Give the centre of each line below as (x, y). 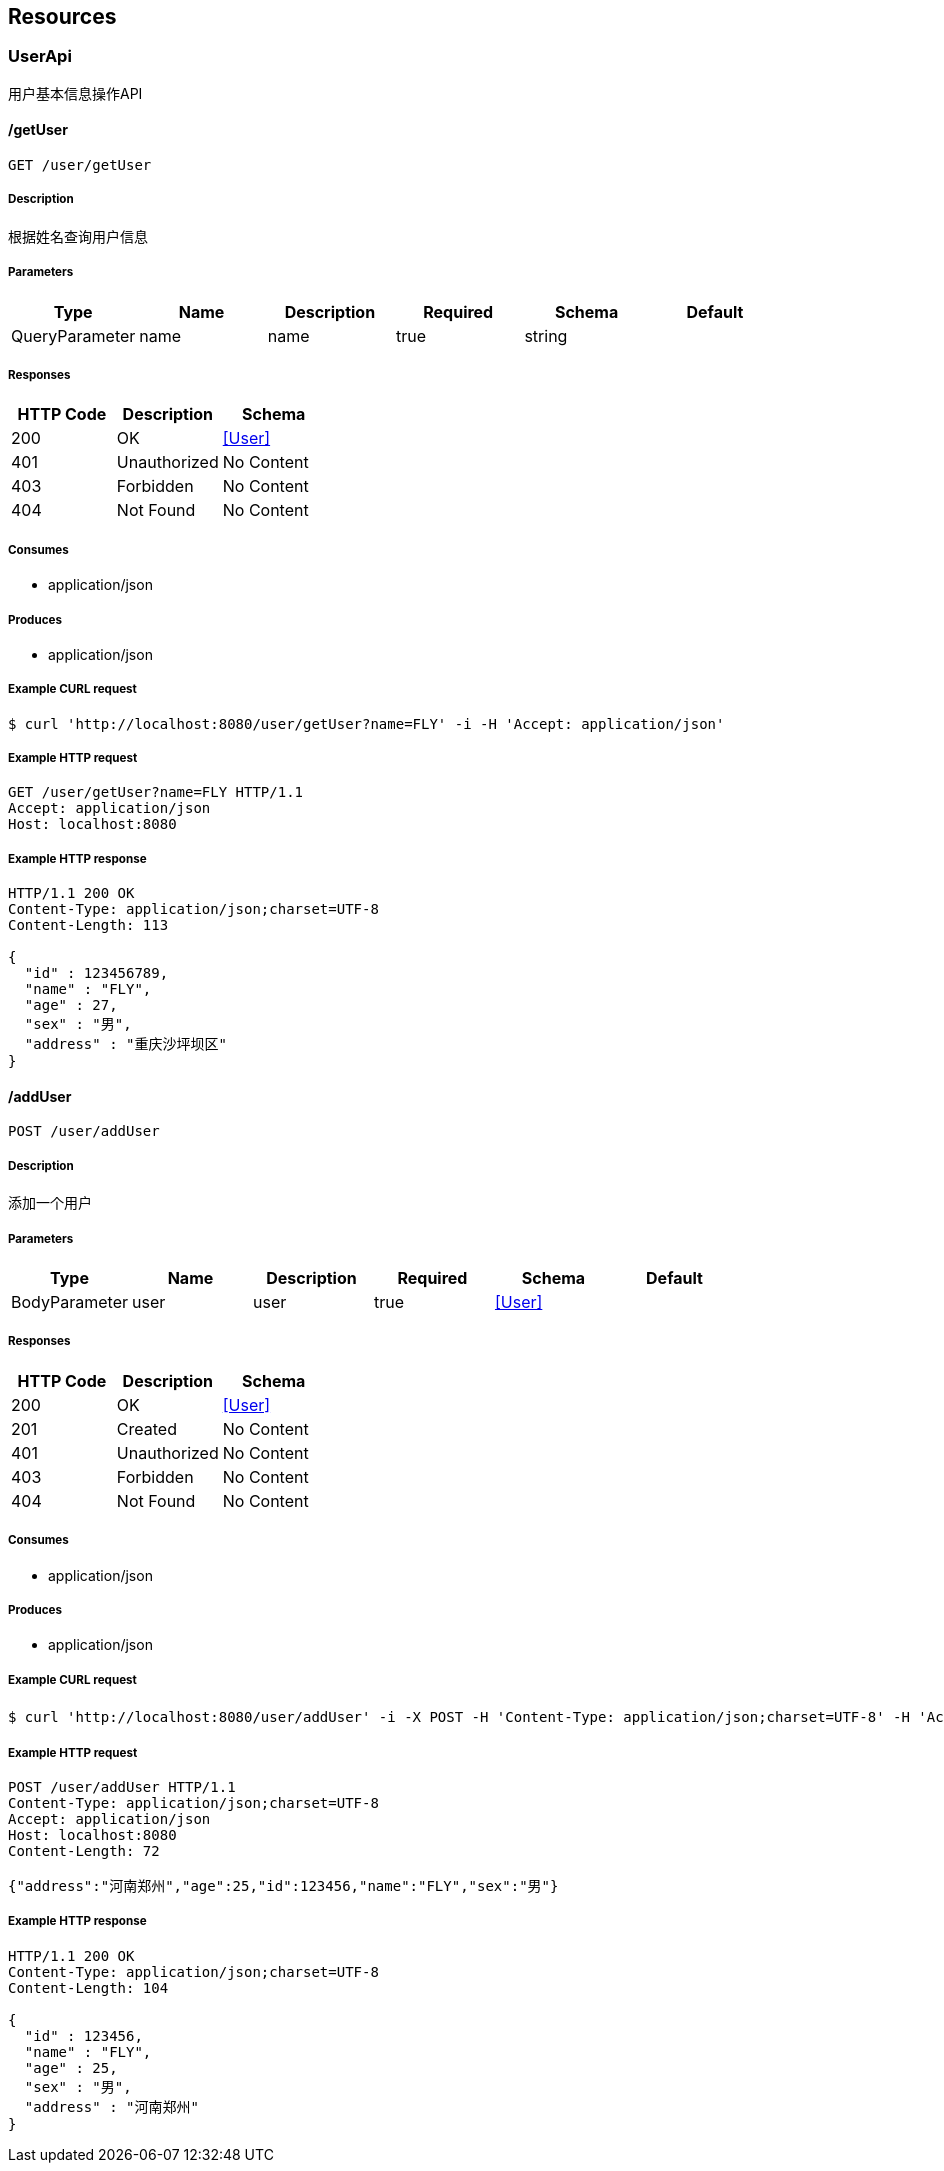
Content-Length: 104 (88, 1987)
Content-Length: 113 (88, 925)
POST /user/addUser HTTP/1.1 (122, 1786)
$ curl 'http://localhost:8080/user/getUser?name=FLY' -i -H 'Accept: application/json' (366, 723)
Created (146, 1428)
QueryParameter (73, 335)
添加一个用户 (50, 1203)
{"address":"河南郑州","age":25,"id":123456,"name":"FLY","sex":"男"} (283, 1885)
